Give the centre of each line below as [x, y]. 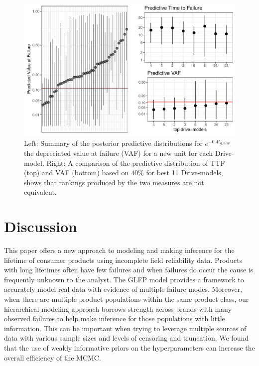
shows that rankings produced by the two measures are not [114, 182]
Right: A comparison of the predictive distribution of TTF [136, 163]
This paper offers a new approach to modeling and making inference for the [119, 250]
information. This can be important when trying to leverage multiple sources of [125, 328]
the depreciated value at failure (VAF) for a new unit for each [119, 153]
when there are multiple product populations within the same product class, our [127, 299]
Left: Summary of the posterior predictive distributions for [113, 143]
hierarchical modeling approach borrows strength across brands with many [118, 308]
